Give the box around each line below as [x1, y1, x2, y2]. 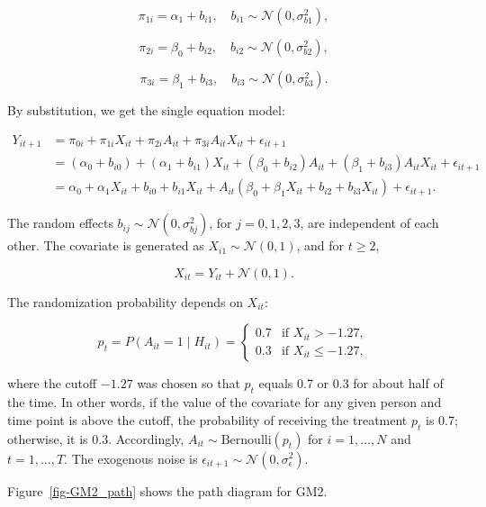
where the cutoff [7, 374, 97, 393]
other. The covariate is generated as [7, 236, 204, 255]
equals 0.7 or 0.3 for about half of [258, 374, 444, 393]
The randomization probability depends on [7, 292, 243, 311]
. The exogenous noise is [64, 448, 198, 467]
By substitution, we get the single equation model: [7, 101, 285, 119]
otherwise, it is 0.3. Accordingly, [7, 429, 184, 448]
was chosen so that [137, 374, 240, 393]
